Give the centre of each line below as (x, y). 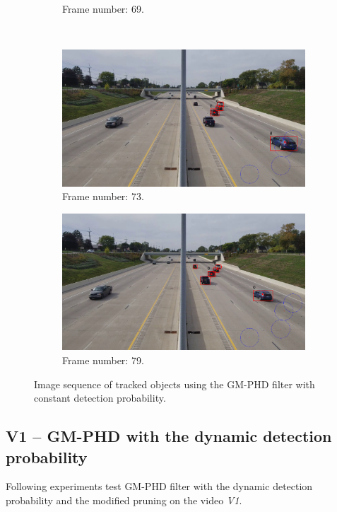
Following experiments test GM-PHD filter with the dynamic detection (159, 486)
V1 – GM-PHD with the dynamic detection (169, 436)
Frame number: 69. (103, 8)
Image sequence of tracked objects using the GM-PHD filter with (175, 384)
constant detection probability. (100, 398)
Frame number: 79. (103, 360)
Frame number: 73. (103, 196)
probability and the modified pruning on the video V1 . (124, 500)
